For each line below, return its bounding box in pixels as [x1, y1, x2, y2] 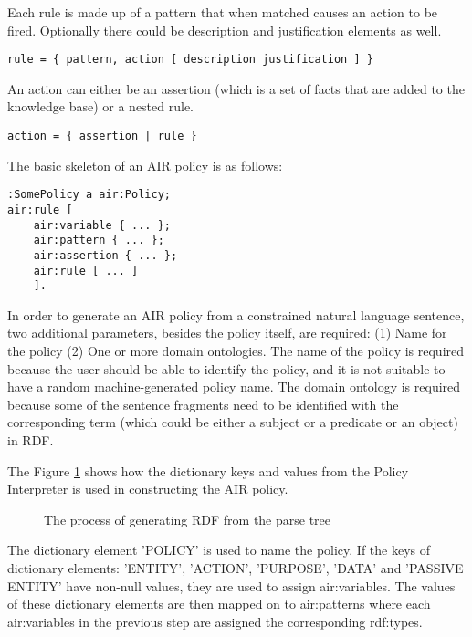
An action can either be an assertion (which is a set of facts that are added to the [7, 78, 465, 98]
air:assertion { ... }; [33, 248, 178, 262]
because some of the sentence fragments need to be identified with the [7, 394, 399, 413]
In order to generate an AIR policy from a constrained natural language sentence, [7, 305, 465, 324]
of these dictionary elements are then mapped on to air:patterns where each [7, 594, 431, 613]
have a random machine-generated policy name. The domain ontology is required [7, 377, 461, 396]
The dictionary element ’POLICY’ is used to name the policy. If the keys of [7, 540, 431, 559]
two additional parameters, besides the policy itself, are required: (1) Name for [7, 323, 447, 342]
